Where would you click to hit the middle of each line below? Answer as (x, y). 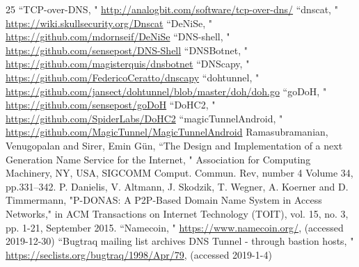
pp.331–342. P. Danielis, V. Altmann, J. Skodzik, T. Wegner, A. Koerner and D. (177, 186)
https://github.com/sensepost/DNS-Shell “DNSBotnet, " (127, 50)
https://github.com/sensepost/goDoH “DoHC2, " (111, 105)
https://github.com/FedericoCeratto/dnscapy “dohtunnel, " (133, 77)
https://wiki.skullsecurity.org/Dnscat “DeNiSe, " (109, 23)
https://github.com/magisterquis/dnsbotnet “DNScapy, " (128, 64)
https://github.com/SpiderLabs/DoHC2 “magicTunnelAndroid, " (144, 118)
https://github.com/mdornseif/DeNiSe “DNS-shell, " (118, 37)
